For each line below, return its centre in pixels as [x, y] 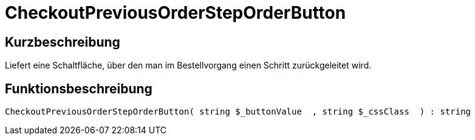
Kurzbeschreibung [63, 42]
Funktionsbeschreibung [79, 88]
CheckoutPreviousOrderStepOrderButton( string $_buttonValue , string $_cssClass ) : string [238, 112]
